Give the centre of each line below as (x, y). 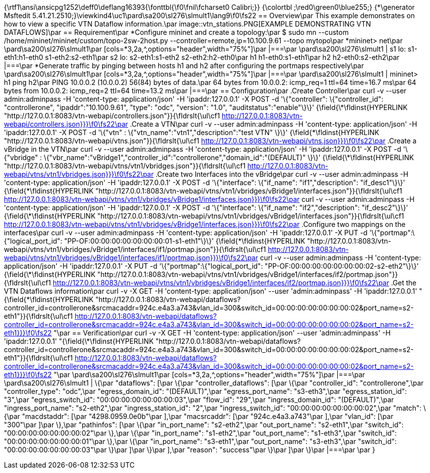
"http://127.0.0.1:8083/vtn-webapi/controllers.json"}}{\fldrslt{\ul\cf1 (112, 116)
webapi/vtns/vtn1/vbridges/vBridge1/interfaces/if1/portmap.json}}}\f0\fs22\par (131, 258)
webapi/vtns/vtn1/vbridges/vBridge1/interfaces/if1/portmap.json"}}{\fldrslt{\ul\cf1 (135, 249)
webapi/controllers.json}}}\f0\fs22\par (66, 124)
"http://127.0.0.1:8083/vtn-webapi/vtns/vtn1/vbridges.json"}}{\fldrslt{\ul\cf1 (125, 166)
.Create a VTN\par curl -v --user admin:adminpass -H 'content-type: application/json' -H (273, 124)
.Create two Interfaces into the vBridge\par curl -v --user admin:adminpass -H (282, 174)
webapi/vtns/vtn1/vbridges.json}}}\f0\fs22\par (79, 174)
